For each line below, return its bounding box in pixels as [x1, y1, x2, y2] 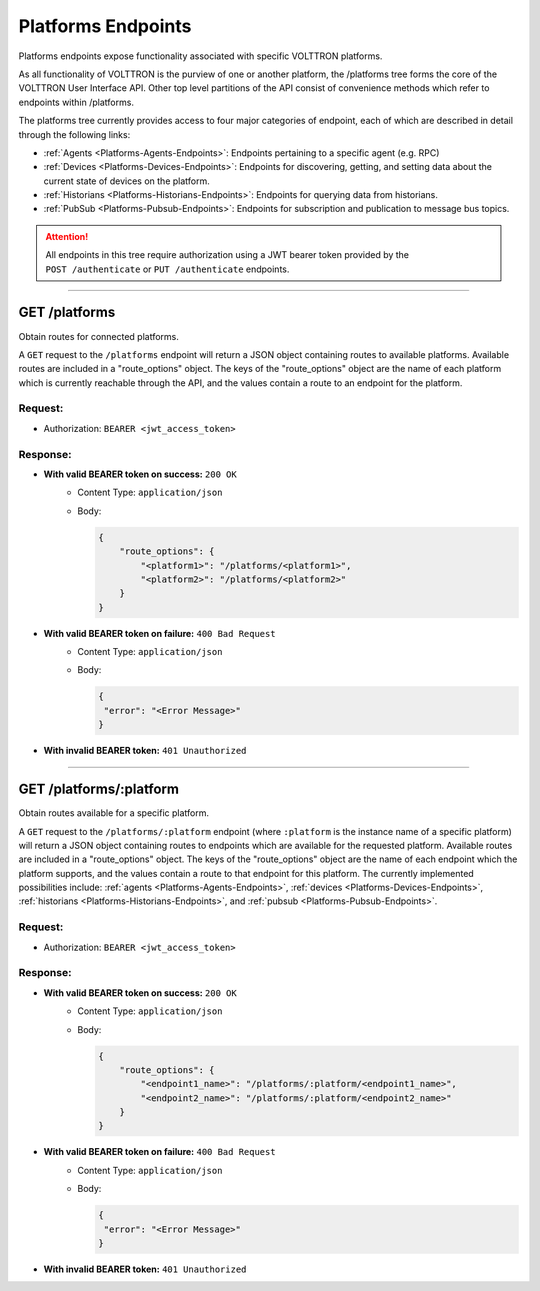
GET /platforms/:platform [18, 781, 180, 798]
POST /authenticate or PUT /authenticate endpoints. [45, 263, 290, 275]
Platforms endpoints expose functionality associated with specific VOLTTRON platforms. [18, 50, 383, 62]
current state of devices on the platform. [43, 175, 210, 187]
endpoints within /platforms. [18, 96, 135, 108]
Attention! [45, 230, 89, 242]
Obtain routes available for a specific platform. [18, 807, 210, 819]
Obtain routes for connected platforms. [18, 330, 180, 342]
